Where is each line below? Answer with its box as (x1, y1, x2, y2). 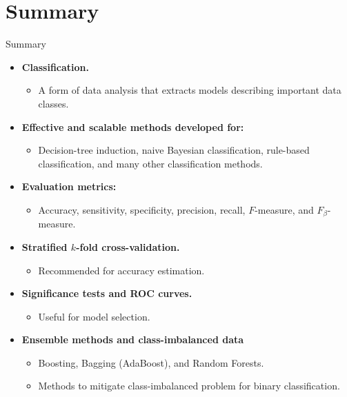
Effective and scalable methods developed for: (21, 119, 244, 134)
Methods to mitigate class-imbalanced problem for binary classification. (38, 378, 340, 393)
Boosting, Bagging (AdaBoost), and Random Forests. (38, 355, 264, 369)
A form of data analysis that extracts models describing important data (38, 83, 341, 97)
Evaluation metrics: (21, 179, 117, 194)
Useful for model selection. (38, 309, 150, 323)
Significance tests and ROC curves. (21, 286, 192, 301)
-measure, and (255, 202, 314, 216)
